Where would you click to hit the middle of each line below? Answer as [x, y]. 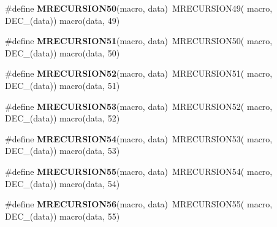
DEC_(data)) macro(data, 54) [63, 183]
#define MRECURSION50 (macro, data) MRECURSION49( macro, [139, 8]
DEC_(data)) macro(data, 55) [63, 216]
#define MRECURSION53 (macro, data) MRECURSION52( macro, [139, 106]
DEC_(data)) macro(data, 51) [63, 85]
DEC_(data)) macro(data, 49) [63, 20]
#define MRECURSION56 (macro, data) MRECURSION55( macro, [139, 204]
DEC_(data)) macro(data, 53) [63, 151]
